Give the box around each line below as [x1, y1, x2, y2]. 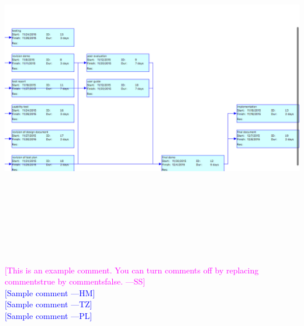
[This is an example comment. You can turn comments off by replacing [5, 263, 259, 276]
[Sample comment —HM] [5, 286, 95, 299]
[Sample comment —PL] [5, 309, 92, 321]
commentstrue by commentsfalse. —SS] [5, 275, 146, 287]
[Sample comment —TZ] [5, 298, 92, 310]
